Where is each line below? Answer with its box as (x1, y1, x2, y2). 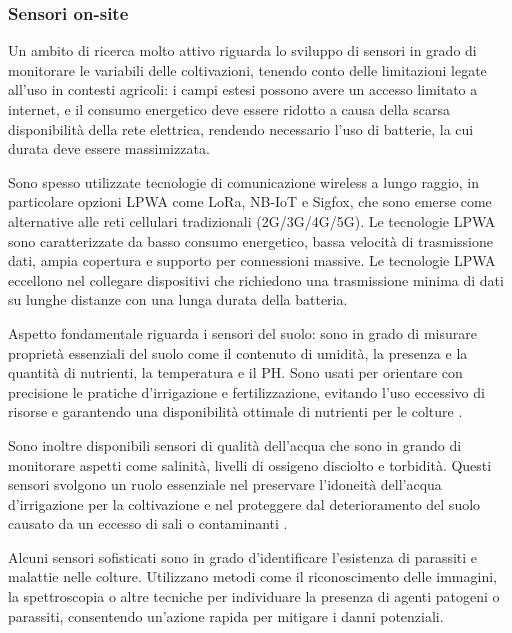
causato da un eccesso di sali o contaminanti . (8, 513, 288, 534)
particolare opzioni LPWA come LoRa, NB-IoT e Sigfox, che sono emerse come (8, 191, 492, 212)
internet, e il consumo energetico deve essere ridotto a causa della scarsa (8, 99, 450, 119)
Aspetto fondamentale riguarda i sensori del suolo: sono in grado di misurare (8, 322, 477, 343)
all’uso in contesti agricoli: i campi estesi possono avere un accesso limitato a (8, 79, 478, 100)
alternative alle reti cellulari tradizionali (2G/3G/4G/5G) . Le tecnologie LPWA (8, 210, 496, 231)
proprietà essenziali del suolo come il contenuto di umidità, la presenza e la (8, 342, 468, 363)
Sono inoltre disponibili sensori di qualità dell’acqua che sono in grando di (8, 434, 462, 455)
